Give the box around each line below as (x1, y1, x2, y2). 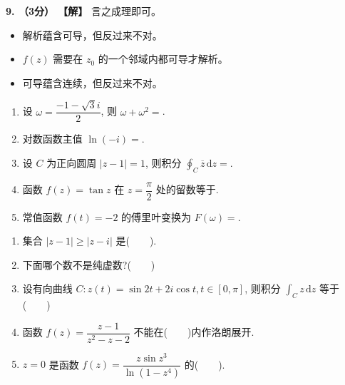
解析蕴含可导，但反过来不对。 (22, 27, 163, 42)
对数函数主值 (22, 131, 83, 146)
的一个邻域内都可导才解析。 (98, 51, 228, 66)
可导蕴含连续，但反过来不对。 (22, 75, 163, 90)
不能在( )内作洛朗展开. (133, 324, 254, 339)
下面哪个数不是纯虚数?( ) (22, 257, 155, 272)
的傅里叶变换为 (121, 209, 192, 224)
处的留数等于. (155, 182, 219, 197)
